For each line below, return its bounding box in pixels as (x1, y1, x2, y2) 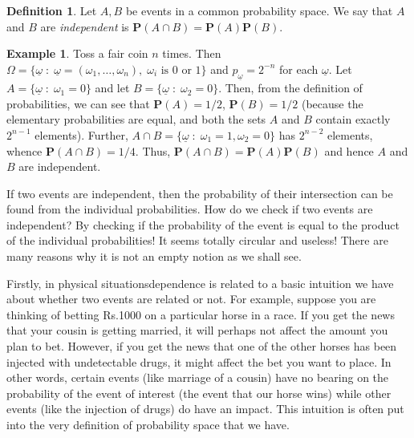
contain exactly (315, 111, 391, 128)
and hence (324, 142, 374, 159)
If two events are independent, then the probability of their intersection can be (6, 185, 393, 201)
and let (95, 79, 130, 96)
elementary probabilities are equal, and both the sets (6, 111, 266, 128)
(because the (301, 95, 363, 112)
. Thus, (135, 142, 171, 159)
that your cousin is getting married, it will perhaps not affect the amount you (6, 322, 388, 339)
